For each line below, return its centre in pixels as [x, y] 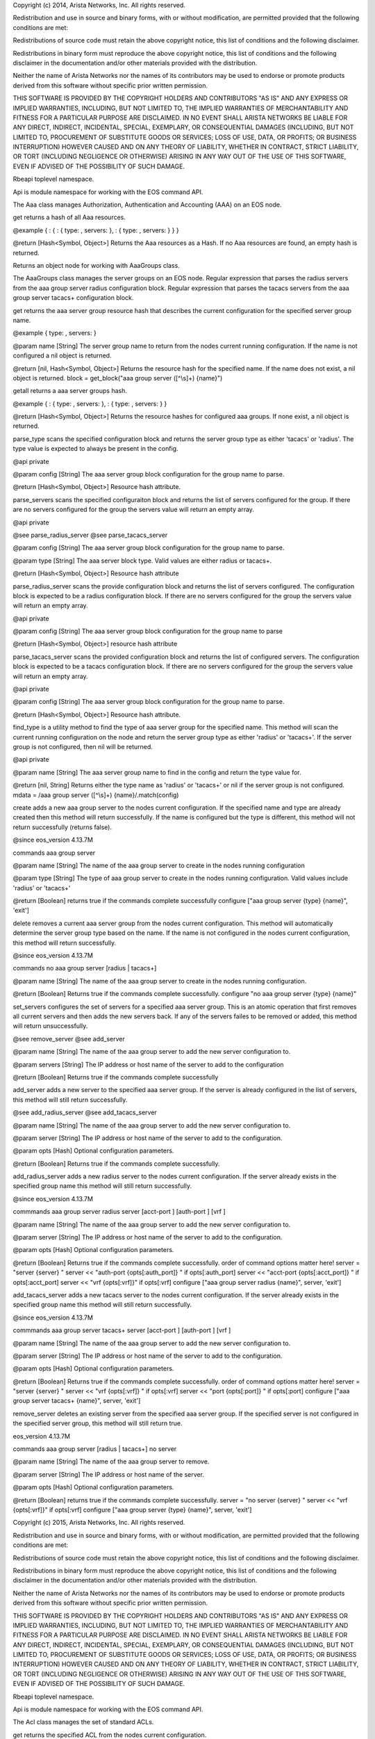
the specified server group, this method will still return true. [98, 1423]
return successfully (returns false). [62, 827]
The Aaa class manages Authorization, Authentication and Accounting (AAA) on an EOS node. [147, 205]
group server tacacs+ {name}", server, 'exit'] [77, 1401]
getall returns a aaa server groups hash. [70, 391]
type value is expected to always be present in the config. [95, 449]
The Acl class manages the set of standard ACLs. [83, 1722]
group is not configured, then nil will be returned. [83, 747]
